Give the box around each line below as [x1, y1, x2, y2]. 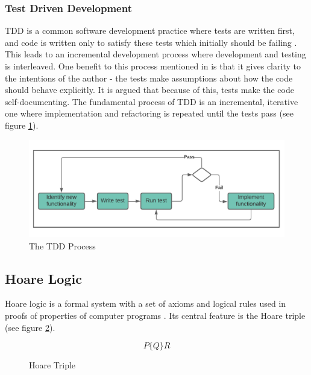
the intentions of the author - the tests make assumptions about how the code [5, 71, 293, 84]
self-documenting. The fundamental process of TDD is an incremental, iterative [5, 95, 298, 107]
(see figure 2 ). [5, 321, 55, 333]
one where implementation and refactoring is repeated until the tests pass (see [5, 107, 294, 120]
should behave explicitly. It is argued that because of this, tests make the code [5, 83, 294, 96]
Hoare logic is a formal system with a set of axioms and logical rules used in [5, 297, 286, 310]
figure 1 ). [5, 118, 39, 131]
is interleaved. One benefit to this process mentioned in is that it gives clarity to [5, 60, 301, 72]
